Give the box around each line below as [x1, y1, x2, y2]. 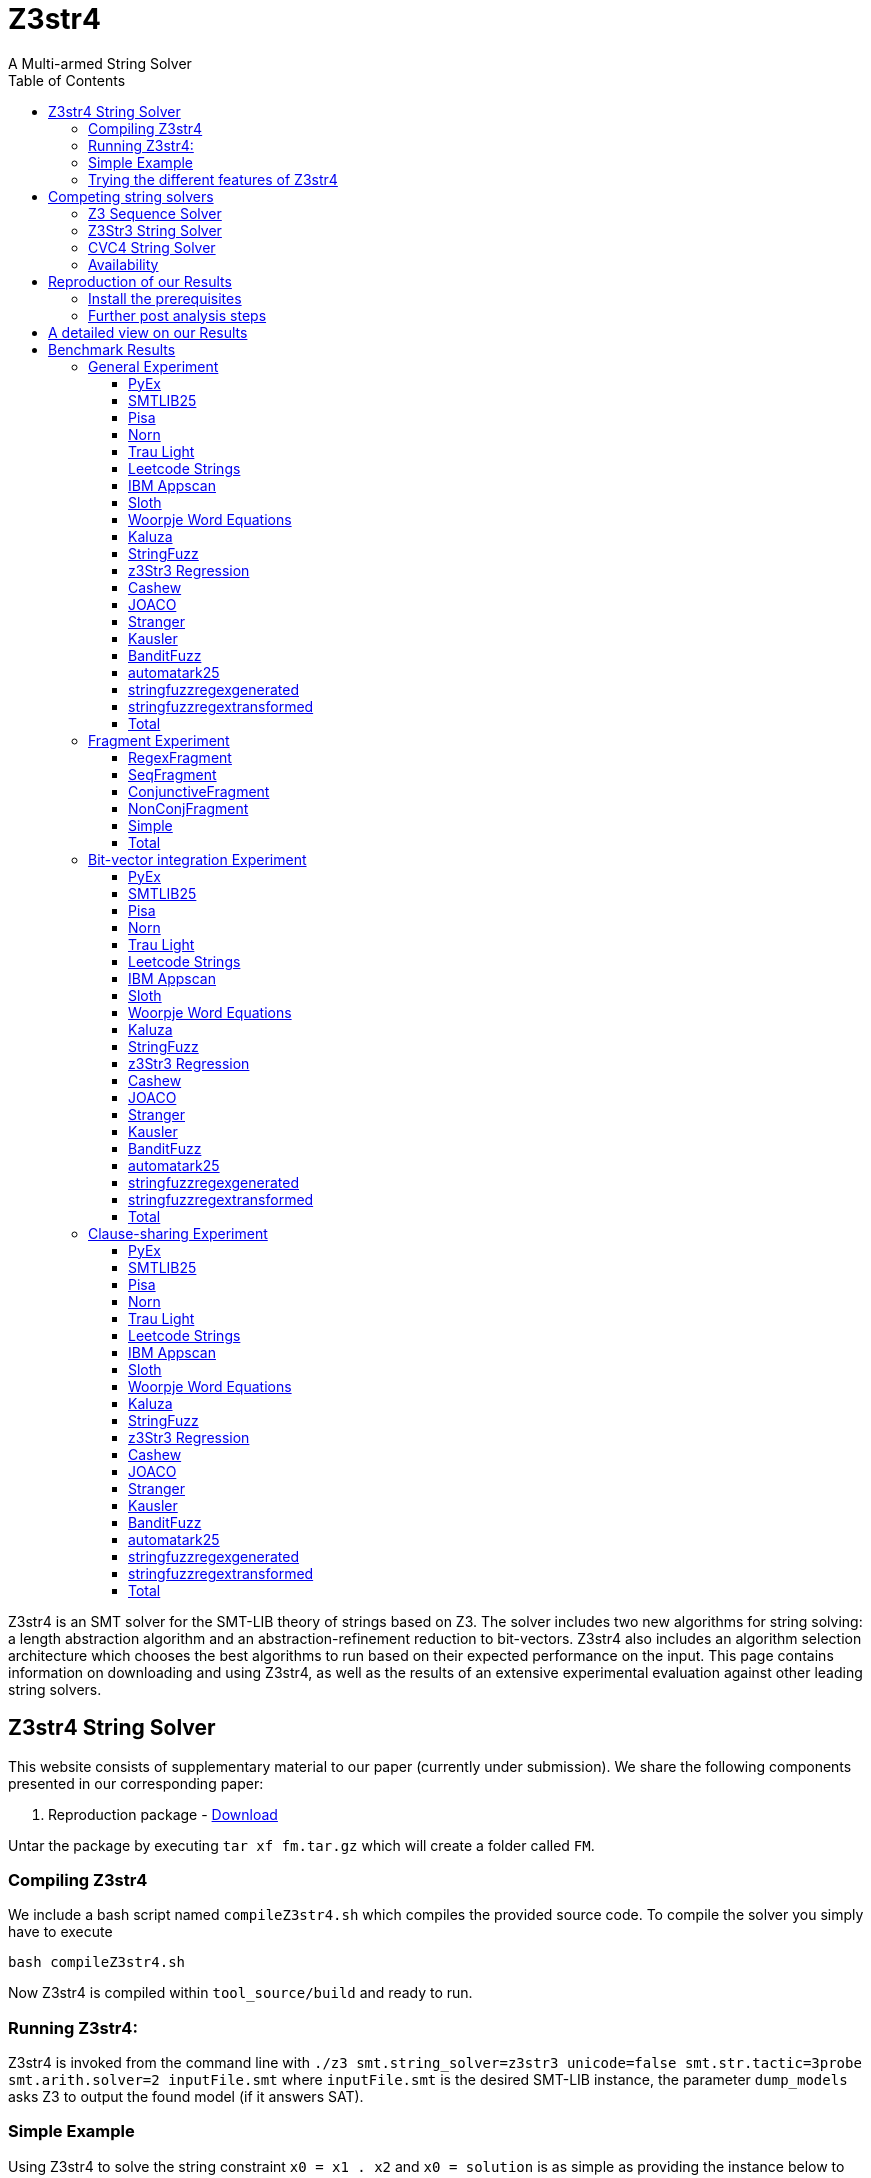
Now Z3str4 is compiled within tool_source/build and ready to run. [8, 1984, 473, 2002]
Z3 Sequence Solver [88, 204, 222, 222]
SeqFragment [128, 765, 217, 783]
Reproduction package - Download [48, 1805, 278, 1823]
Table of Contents [8, 71, 126, 89]
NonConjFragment [128, 799, 249, 817]
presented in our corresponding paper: [8, 1774, 264, 1792]
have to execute [8, 1923, 113, 1941]
